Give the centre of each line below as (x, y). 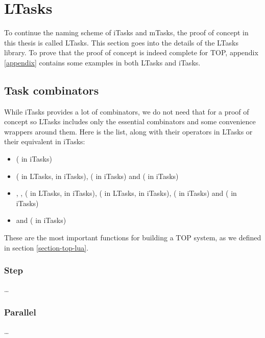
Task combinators (52, 90)
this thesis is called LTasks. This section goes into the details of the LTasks (121, 42)
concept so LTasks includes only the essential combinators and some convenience (130, 121)
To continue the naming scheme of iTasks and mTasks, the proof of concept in (126, 32)
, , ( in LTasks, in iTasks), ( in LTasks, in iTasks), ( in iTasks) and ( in (126, 193)
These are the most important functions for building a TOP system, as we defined (133, 238)
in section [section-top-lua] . (46, 247)
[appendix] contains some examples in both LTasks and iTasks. (102, 62)
